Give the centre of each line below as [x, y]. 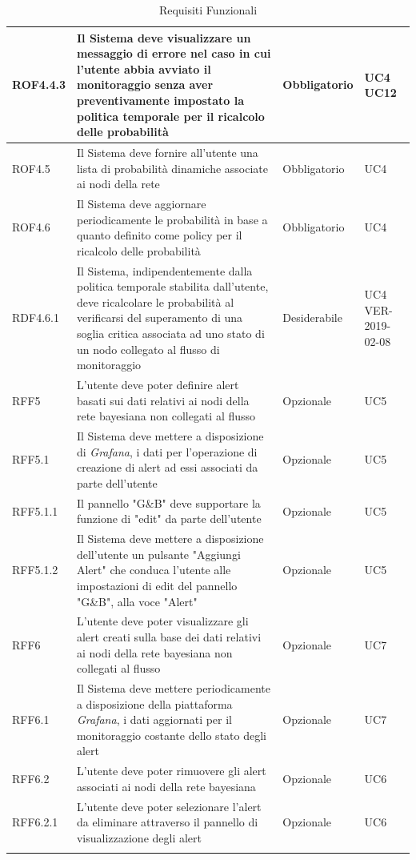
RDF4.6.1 [36, 317]
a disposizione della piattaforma [154, 703]
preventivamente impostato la [160, 100]
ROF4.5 [31, 168]
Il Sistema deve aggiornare [141, 204]
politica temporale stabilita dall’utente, [172, 286]
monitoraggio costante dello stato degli [171, 735]
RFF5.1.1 [35, 510]
